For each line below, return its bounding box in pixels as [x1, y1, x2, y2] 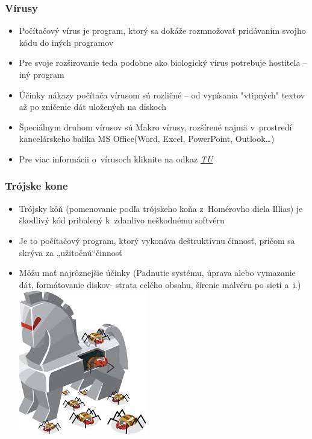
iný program [19, 68, 64, 80]
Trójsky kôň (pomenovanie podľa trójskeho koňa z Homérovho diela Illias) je [19, 202, 303, 214]
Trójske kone [5, 178, 68, 193]
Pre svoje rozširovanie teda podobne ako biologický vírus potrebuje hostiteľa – [19, 56, 308, 69]
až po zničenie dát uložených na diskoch [19, 100, 167, 113]
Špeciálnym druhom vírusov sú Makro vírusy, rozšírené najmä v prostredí [19, 120, 292, 133]
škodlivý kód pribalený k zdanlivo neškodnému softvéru [19, 214, 225, 226]
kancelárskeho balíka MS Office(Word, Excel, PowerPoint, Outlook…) [19, 132, 275, 145]
